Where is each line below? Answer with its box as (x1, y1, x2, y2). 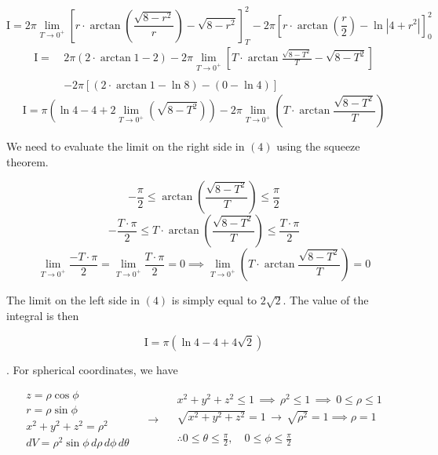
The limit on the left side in (6, 292, 141, 308)
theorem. (6, 153, 49, 169)
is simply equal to (171, 292, 257, 308)
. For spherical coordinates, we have (6, 361, 178, 377)
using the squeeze (276, 138, 360, 155)
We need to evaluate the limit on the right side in (6, 138, 245, 155)
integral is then (6, 307, 79, 323)
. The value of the (283, 292, 369, 308)
